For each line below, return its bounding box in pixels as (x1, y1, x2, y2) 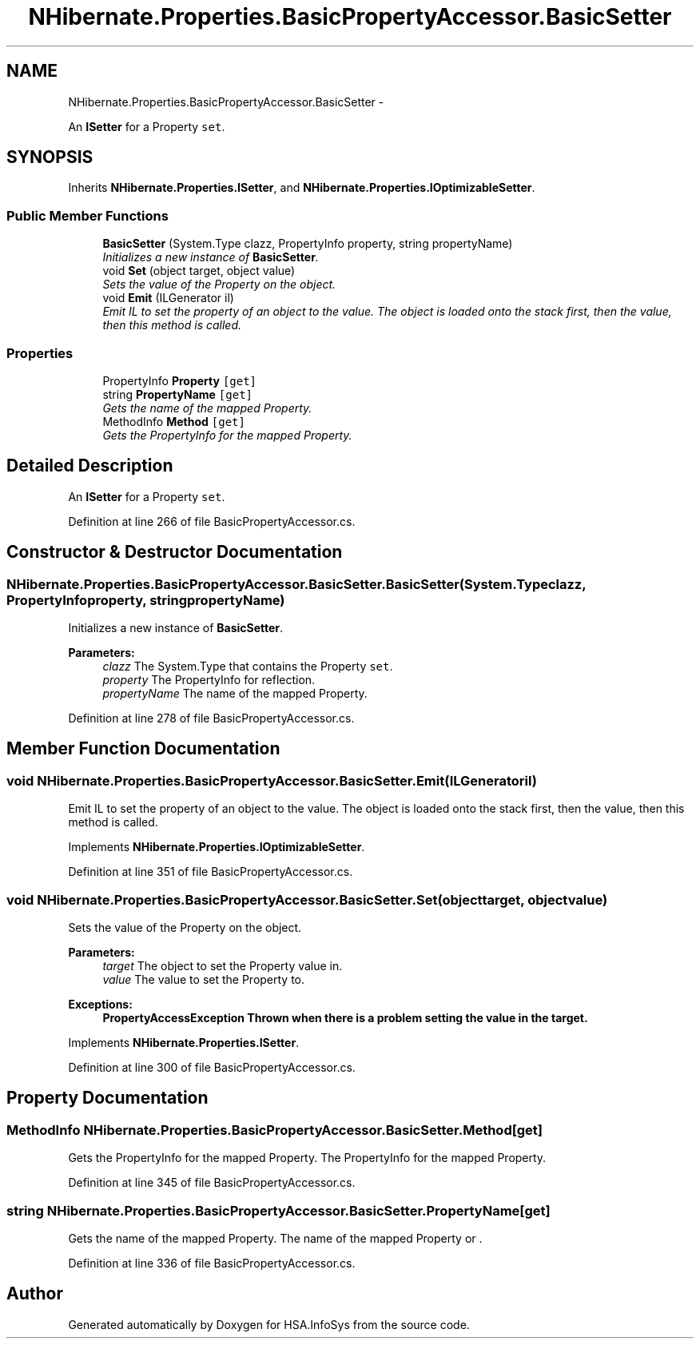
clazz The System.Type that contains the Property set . (102, 659, 393, 673)
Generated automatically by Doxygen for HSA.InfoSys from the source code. (68, 1317, 470, 1331)
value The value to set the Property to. (102, 972, 305, 986)
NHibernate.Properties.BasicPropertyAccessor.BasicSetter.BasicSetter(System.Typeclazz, (6, 575, 587, 592)
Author (6, 1283, 63, 1304)
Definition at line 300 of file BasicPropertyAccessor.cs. (68, 1060, 356, 1074)
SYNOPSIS (6, 147, 93, 168)
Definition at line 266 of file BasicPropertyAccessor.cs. (68, 514, 356, 528)
